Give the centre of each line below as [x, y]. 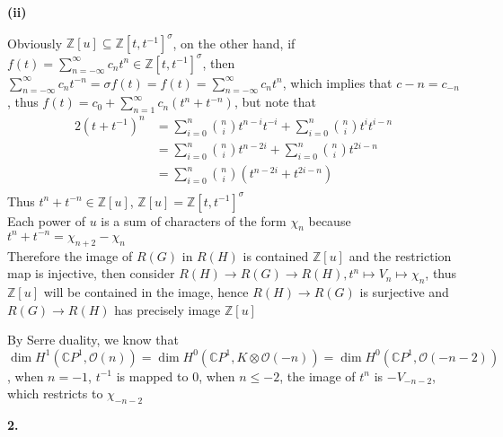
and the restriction [400, 255]
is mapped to [152, 376]
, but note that [275, 102]
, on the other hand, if [234, 43]
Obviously [35, 43]
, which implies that [337, 82]
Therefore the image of [70, 255]
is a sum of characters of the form [194, 220]
